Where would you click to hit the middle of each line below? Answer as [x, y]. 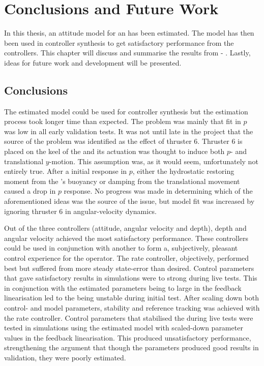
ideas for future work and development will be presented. [93, 62]
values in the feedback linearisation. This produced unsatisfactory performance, [128, 337]
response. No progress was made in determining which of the [158, 191]
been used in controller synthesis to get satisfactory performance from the [119, 42]
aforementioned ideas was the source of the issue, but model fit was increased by [129, 201]
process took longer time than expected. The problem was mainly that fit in [123, 121]
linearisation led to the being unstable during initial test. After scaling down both [131, 298]
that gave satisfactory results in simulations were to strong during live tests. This [131, 278]
